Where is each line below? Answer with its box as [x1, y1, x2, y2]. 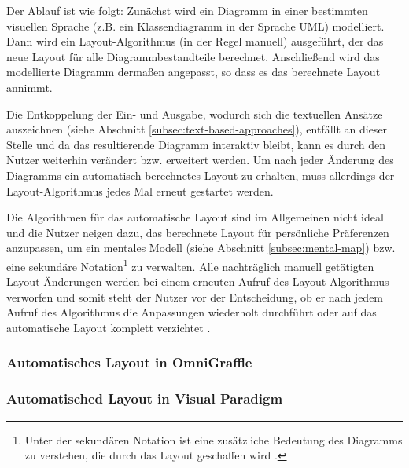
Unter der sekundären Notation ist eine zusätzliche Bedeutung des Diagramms [24, 431, 403, 448]
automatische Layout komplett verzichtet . [6, 319, 211, 335]
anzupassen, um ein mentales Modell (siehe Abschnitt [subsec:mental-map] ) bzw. [6, 239, 396, 256]
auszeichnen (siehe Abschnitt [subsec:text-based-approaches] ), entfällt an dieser [6, 121, 388, 137]
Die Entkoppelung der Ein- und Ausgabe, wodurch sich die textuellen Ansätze [6, 105, 383, 122]
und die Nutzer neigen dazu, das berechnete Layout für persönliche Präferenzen [6, 224, 389, 240]
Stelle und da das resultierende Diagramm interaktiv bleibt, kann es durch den [6, 136, 386, 152]
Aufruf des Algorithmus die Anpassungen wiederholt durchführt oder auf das [6, 304, 377, 320]
